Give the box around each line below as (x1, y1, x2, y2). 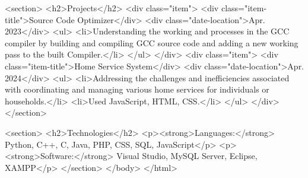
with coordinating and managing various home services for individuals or (5, 83, 269, 96)
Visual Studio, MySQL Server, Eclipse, (116, 150, 258, 162)
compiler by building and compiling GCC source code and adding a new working (5, 36, 299, 49)
